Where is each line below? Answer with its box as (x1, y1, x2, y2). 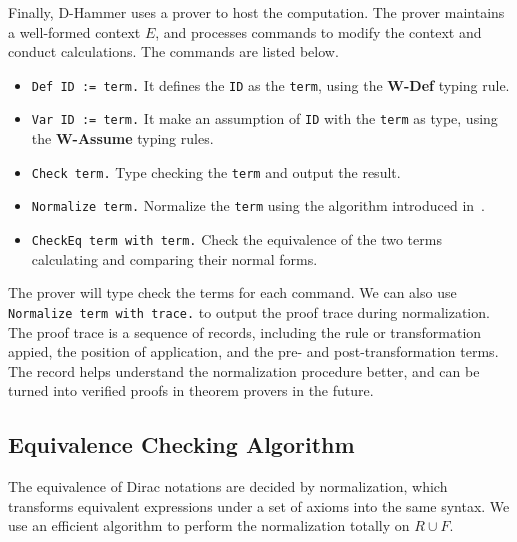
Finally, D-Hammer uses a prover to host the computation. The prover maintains (8, 2, 505, 22)
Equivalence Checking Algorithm (8, 429, 355, 460)
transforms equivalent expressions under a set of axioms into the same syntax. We (8, 495, 510, 516)
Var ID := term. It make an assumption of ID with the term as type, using (31, 108, 498, 129)
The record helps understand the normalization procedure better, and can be (8, 360, 480, 381)
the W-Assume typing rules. (31, 128, 214, 149)
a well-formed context (8, 21, 141, 42)
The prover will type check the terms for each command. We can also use (8, 282, 457, 303)
